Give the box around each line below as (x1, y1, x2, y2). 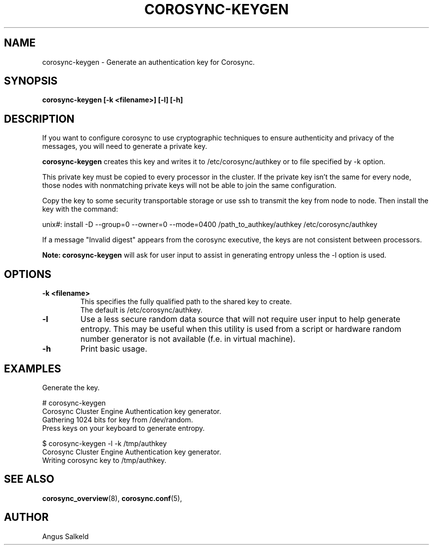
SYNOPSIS (4, 75, 58, 88)
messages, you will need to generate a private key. (42, 142, 207, 151)
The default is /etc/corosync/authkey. (80, 306, 203, 315)
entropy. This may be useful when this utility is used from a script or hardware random (80, 324, 401, 334)
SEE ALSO (4, 473, 54, 486)
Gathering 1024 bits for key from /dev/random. (42, 415, 193, 424)
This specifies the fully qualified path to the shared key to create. (80, 297, 292, 306)
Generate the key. (42, 383, 100, 392)
